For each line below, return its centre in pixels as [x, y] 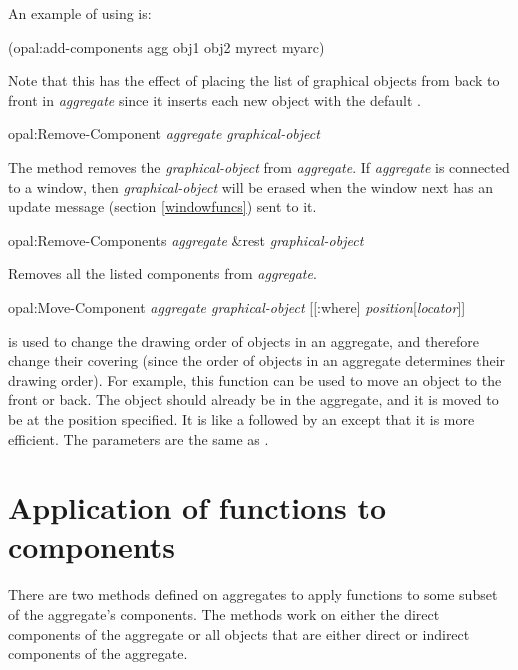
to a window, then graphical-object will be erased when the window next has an [250, 186]
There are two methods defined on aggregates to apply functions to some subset [253, 594]
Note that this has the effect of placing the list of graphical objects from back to [254, 80]
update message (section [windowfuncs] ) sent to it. [162, 206]
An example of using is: [80, 13]
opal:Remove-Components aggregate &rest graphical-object [186, 239]
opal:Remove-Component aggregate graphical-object [164, 133]
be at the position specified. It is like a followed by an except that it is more [241, 418]
